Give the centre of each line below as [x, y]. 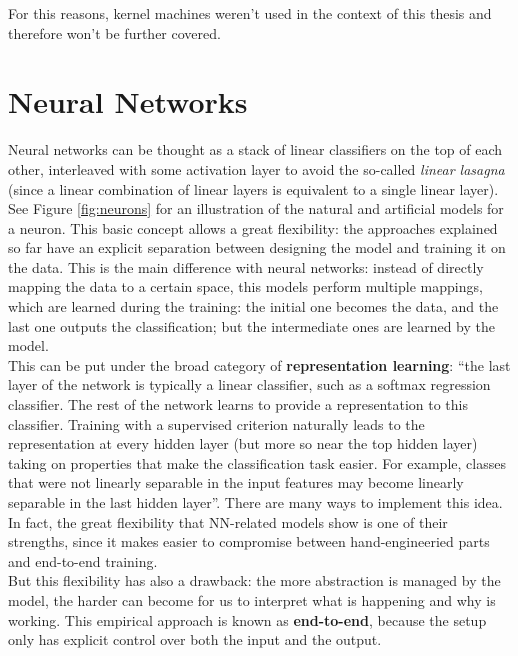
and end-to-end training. [83, 560]
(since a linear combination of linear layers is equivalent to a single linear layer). [253, 188]
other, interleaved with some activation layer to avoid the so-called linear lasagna [256, 168]
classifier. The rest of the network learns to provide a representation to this [238, 404]
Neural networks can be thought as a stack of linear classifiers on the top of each [255, 149]
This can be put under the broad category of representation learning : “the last [259, 364]
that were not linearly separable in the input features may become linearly [236, 482]
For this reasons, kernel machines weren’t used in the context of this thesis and [250, 13]
